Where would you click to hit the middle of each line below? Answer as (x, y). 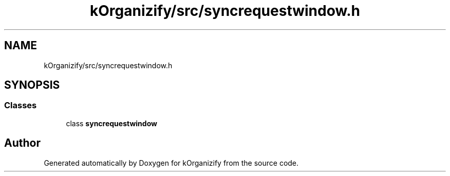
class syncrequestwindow (111, 123)
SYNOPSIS (32, 85)
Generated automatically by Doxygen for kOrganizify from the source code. (171, 163)
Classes (21, 105)
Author (22, 143)
